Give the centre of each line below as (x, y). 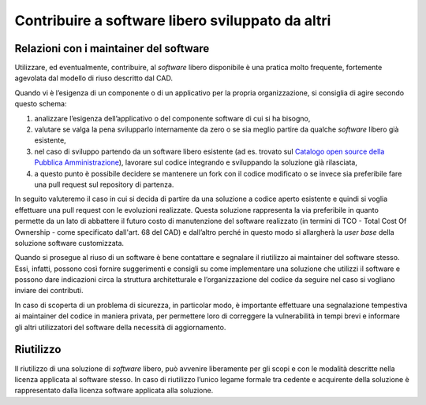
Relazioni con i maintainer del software (112, 48)
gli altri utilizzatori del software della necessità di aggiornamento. (120, 327)
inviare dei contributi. (49, 291)
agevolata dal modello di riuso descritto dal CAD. (94, 78)
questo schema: (41, 104)
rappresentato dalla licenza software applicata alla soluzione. (114, 391)
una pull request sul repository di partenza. (104, 184)
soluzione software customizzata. (69, 243)
